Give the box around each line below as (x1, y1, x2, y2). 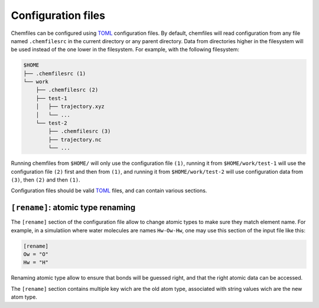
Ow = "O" (23, 251, 49, 258)
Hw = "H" (23, 259, 49, 266)
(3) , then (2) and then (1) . (11, 176, 80, 183)
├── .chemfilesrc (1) (23, 70, 86, 77)
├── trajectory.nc (48, 136, 102, 143)
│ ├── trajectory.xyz (35, 103, 105, 110)
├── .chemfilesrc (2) (35, 86, 99, 93)
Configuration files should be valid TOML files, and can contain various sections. (11, 187, 207, 194)
